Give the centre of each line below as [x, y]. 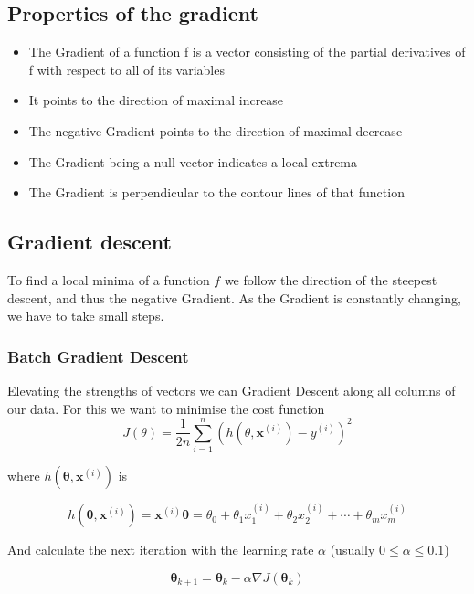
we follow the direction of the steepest [331, 279]
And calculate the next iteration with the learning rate [161, 550]
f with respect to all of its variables [126, 69]
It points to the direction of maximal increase [156, 100]
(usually [353, 550]
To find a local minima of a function [109, 279]
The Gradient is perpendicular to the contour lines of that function [216, 192]
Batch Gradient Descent [98, 356]
